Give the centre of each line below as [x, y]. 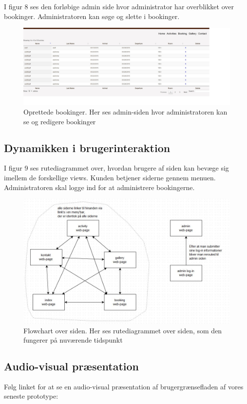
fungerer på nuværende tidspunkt [73, 340]
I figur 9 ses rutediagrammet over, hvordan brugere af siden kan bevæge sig [116, 168]
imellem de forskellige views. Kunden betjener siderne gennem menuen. [110, 177]
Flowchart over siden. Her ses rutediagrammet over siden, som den [123, 330]
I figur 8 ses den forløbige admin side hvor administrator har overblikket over [119, 6]
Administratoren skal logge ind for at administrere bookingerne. [99, 187]
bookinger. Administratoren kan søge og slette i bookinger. [92, 16]
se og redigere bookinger [60, 121]
